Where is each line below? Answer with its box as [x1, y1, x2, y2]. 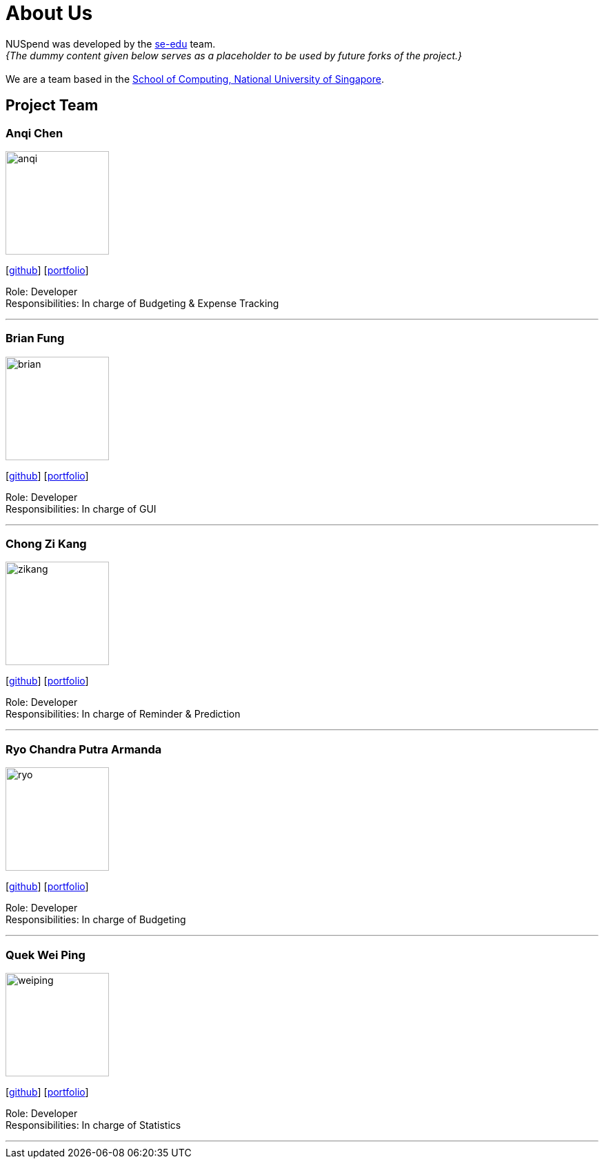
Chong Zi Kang [6, 537, 87, 551]
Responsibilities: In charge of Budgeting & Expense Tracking [6, 297, 279, 309]
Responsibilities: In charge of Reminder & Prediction [6, 708, 241, 720]
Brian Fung [6, 331, 65, 346]
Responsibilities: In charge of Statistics [6, 1118, 181, 1131]
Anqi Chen [6, 126, 63, 140]
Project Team [6, 97, 99, 115]
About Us [6, 1, 93, 25]
